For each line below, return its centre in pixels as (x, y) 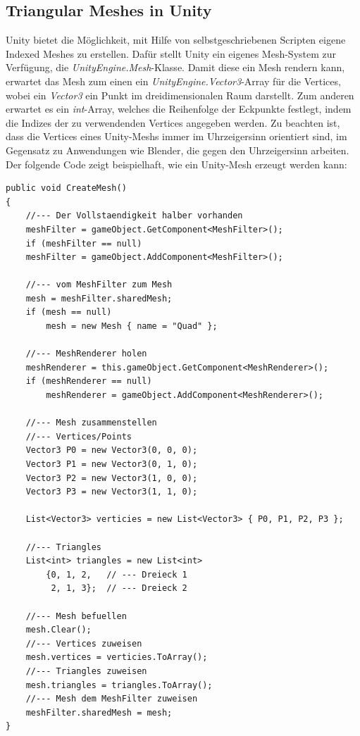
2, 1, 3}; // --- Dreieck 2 (119, 588)
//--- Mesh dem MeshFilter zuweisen (112, 699)
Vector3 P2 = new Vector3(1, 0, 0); (112, 478)
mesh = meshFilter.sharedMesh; (99, 298)
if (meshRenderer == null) (89, 381)
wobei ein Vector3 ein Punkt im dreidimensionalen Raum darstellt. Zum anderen (180, 95)
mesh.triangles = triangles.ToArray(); (119, 685)
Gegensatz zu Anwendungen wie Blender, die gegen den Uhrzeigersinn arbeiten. (178, 150)
